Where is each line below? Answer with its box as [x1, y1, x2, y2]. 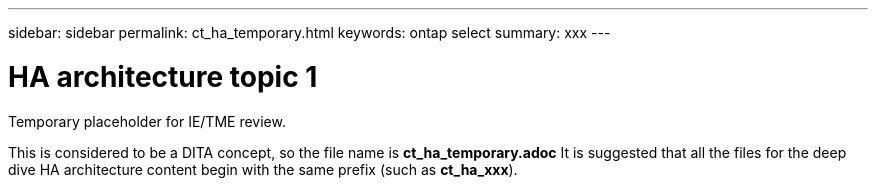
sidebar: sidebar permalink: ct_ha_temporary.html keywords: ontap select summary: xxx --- [8, 24, 611, 41]
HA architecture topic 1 [8, 59, 318, 94]
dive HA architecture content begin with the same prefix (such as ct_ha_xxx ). [8, 160, 518, 178]
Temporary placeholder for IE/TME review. [8, 112, 286, 130]
